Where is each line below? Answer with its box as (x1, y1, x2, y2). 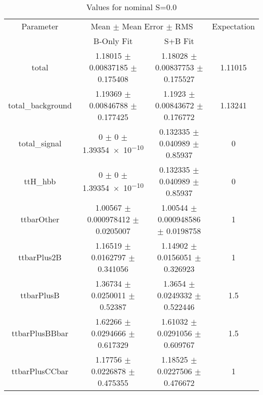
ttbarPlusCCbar (11, 365, 69, 377)
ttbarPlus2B (18, 251, 62, 263)
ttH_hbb (24, 175, 56, 187)
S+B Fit (164, 35, 194, 47)
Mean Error (122, 20, 164, 32)
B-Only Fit (93, 35, 133, 47)
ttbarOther (20, 213, 60, 225)
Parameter (21, 20, 59, 32)
